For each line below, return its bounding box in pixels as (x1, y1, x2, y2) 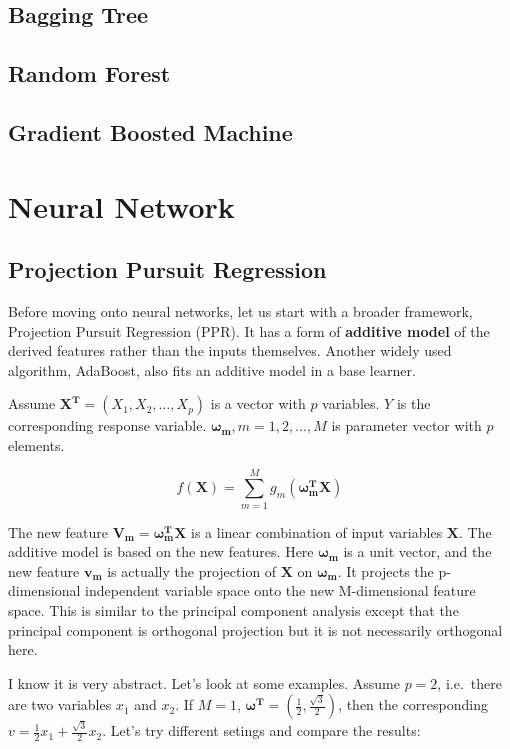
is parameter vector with (331, 415, 482, 436)
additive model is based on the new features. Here (8, 541, 314, 562)
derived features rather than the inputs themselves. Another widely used (8, 340, 452, 361)
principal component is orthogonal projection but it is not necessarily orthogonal (8, 619, 503, 640)
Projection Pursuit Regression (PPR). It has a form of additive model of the (8, 320, 490, 341)
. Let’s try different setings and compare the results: (102, 720, 421, 741)
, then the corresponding (338, 694, 488, 715)
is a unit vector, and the (343, 541, 492, 562)
